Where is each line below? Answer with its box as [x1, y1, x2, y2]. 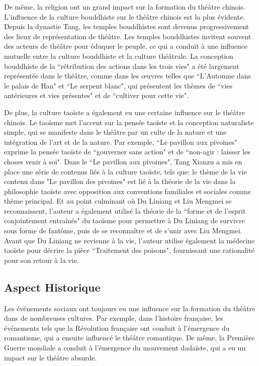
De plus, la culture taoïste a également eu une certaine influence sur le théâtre [4, 107, 245, 117]
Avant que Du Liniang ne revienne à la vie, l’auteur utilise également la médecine [4, 235, 255, 245]
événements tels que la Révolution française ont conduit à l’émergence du [4, 322, 230, 333]
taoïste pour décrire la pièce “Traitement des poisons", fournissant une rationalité [4, 245, 254, 255]
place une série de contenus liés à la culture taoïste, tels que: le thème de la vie [4, 166, 247, 176]
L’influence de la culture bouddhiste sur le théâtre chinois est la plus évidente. [4, 11, 245, 22]
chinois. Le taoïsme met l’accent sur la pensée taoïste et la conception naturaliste [4, 117, 254, 127]
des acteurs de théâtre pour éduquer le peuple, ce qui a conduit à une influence [4, 41, 248, 51]
